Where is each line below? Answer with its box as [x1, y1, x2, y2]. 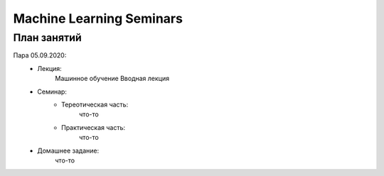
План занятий [13, 31, 82, 44]
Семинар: [37, 87, 68, 96]
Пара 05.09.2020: [13, 51, 67, 60]
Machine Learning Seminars [13, 11, 183, 26]
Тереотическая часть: [61, 100, 129, 109]
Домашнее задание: [37, 146, 100, 155]
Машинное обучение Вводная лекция [55, 75, 170, 83]
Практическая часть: [61, 123, 126, 131]
